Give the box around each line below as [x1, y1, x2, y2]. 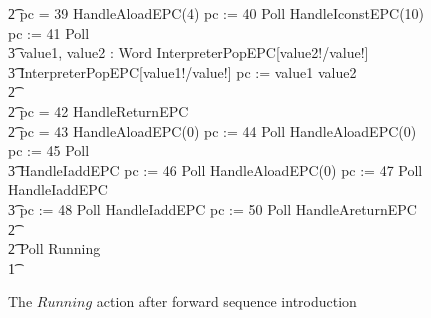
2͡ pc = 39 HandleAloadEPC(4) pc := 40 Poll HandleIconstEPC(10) [8, 3, 425, 23]
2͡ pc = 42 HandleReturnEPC [8, 100, 189, 121]
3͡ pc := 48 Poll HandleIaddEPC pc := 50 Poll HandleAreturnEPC [8, 198, 417, 219]
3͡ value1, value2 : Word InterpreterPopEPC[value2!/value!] [8, 42, 369, 63]
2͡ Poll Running [8, 238, 101, 259]
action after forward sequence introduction [96, 291, 357, 312]
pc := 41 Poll [8, 22, 90, 43]
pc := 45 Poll [8, 140, 90, 161]
